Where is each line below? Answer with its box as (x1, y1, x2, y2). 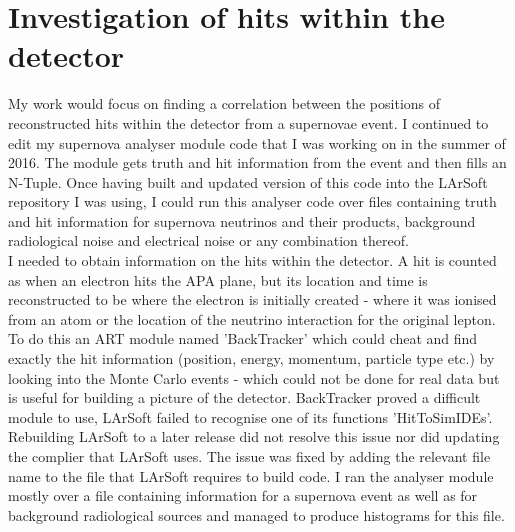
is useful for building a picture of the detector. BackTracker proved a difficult (8, 387, 481, 408)
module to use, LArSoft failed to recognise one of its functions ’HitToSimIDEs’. (8, 406, 493, 427)
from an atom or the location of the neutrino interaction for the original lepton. (8, 308, 496, 329)
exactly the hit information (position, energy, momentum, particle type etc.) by (8, 348, 495, 369)
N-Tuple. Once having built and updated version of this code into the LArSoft (8, 171, 488, 192)
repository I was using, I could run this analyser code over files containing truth (8, 191, 497, 212)
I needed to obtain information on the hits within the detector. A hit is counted (8, 250, 497, 271)
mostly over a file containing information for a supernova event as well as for (8, 485, 478, 506)
